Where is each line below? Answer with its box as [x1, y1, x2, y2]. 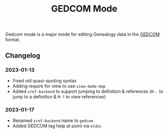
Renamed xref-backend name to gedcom [12, 117, 93, 123]
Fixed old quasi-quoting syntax [12, 77, 77, 83]
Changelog [5, 51, 41, 60]
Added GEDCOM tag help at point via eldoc [12, 123, 102, 129]
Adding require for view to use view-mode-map [12, 83, 106, 89]
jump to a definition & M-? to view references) [12, 93, 106, 99]
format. [5, 37, 21, 43]
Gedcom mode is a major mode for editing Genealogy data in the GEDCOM [5, 31, 160, 38]
